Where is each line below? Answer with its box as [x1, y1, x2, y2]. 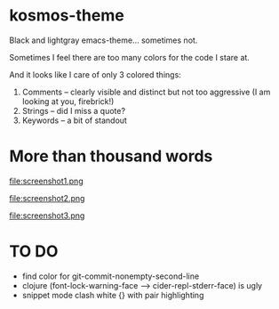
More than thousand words [9, 146, 213, 167]
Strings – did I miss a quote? [21, 105, 126, 116]
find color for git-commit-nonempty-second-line [21, 271, 200, 281]
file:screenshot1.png [9, 175, 84, 186]
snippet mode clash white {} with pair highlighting [21, 289, 204, 300]
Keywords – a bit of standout [21, 115, 127, 126]
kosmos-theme [9, 5, 124, 26]
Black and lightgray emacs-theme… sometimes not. [9, 35, 198, 45]
